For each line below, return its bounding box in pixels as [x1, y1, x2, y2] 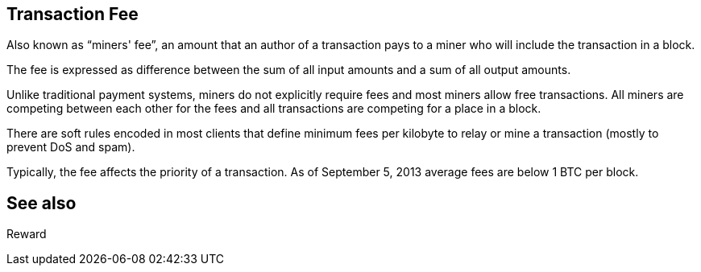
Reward [6, 227, 47, 241]
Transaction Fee [6, 4, 139, 24]
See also [6, 192, 77, 213]
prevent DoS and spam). [6, 140, 135, 155]
